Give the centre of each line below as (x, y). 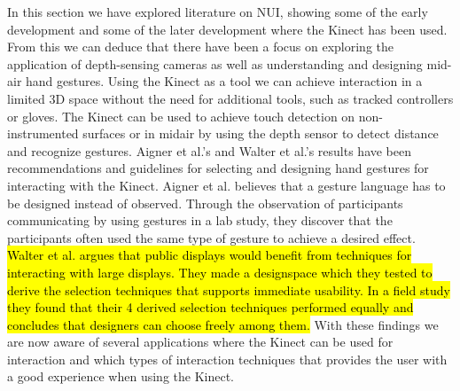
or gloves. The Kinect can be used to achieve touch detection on (181, 116)
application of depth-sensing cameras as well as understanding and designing (215, 63)
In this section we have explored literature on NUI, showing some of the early (218, 12)
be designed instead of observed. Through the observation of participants (205, 203)
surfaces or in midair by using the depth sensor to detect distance (261, 133)
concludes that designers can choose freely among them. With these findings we (223, 324)
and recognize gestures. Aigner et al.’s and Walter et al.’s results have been (210, 150)
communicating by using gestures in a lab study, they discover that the (200, 220)
